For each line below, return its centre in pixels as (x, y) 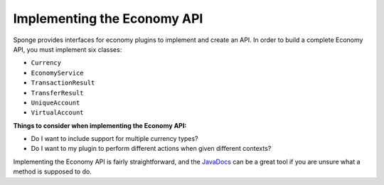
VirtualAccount (58, 113)
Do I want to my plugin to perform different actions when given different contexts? (151, 149)
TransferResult (58, 93)
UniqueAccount (55, 102)
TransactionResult (63, 83)
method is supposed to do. (52, 171)
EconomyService (58, 73)
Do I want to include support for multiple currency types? (114, 139)
